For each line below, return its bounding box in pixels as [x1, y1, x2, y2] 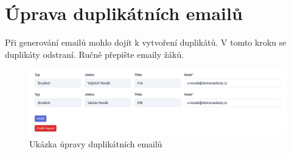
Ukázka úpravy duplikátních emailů [29, 137, 162, 150]
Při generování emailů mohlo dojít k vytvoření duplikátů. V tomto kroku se [5, 36, 287, 49]
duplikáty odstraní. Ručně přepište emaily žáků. [5, 47, 184, 60]
